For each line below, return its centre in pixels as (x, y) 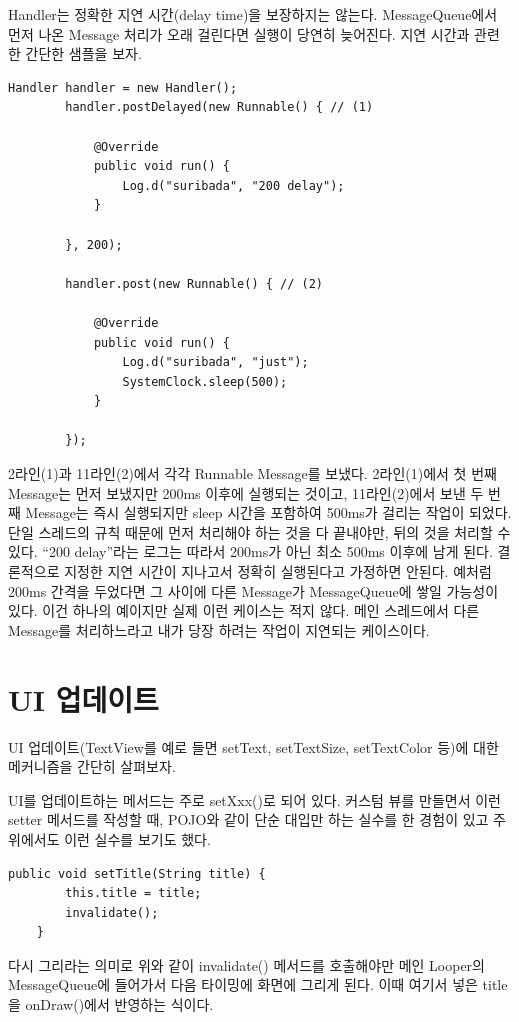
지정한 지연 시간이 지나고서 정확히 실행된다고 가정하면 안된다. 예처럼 (278, 571)
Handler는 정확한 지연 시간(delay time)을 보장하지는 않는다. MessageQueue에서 (253, 14)
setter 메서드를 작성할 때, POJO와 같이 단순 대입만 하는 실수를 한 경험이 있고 (248, 819)
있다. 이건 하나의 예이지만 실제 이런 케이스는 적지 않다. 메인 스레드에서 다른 (244, 610)
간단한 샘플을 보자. (83, 53)
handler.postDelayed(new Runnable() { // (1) (219, 107)
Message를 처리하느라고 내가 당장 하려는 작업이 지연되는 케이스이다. (219, 629)
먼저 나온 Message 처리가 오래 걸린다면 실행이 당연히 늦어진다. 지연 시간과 (239, 33)
